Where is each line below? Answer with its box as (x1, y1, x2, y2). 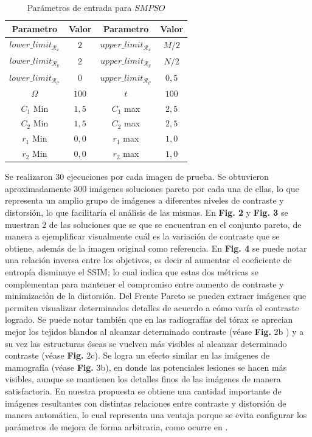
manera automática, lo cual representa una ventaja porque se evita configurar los (5, 408, 307, 421)
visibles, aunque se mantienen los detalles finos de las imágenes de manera (5, 373, 281, 385)
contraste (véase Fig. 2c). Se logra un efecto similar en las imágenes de (5, 349, 270, 362)
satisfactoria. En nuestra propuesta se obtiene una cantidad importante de (5, 384, 282, 397)
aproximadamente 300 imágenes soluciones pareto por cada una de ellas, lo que (5, 182, 299, 194)
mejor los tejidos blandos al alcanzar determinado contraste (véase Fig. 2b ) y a (5, 325, 304, 337)
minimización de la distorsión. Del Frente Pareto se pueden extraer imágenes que (5, 289, 307, 302)
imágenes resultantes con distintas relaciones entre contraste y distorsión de (5, 396, 286, 409)
